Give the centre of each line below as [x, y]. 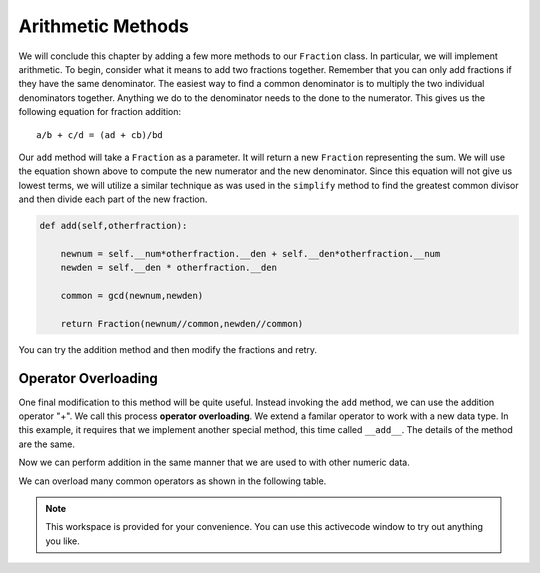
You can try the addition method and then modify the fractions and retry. [168, 349]
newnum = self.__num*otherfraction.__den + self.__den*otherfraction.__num [250, 253]
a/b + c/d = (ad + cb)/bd [100, 134]
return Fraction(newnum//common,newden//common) [182, 323]
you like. [62, 541]
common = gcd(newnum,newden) [132, 295]
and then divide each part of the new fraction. [113, 199]
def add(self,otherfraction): [113, 226]
